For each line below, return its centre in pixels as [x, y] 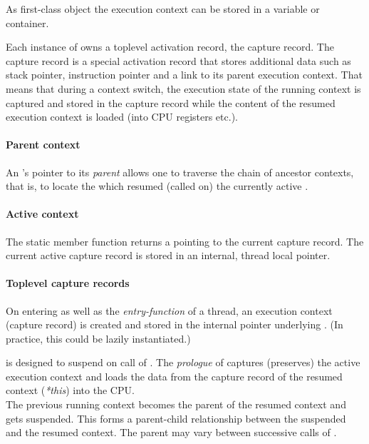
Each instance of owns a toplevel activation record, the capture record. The [170, 47]
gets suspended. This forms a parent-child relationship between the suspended [176, 418]
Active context [42, 214]
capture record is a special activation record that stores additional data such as [178, 60]
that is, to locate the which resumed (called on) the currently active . [157, 186]
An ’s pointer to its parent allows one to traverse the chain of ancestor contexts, [180, 172]
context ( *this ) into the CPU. [70, 390]
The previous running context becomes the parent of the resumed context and [176, 404]
